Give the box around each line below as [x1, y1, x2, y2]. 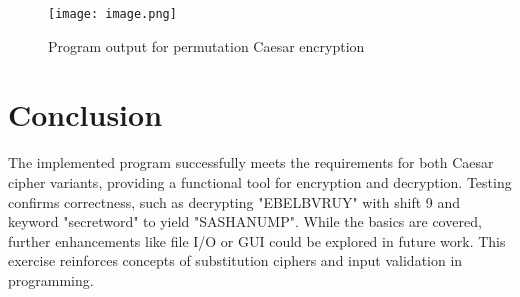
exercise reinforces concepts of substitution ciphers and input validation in [8, 250, 463, 271]
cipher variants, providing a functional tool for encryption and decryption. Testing [8, 171, 512, 192]
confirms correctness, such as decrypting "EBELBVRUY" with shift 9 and [8, 191, 461, 212]
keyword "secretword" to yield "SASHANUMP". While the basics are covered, [8, 211, 482, 232]
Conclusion [8, 94, 163, 135]
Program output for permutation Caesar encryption [48, 35, 365, 56]
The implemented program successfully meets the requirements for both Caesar [8, 152, 494, 173]
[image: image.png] [48, 7, 177, 21]
